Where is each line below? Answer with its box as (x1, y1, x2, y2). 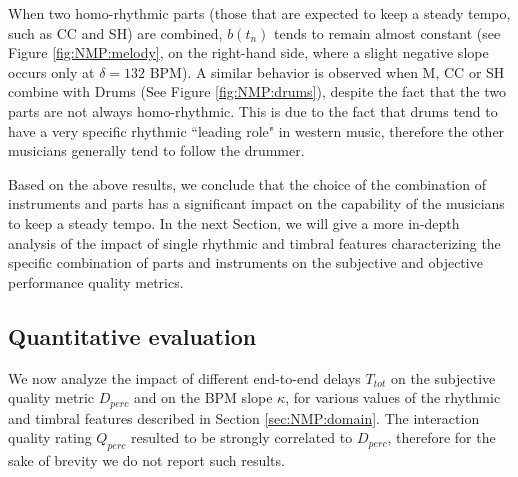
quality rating (8, 427, 92, 448)
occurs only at (8, 61, 95, 82)
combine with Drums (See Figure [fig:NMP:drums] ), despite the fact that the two (8, 81, 506, 102)
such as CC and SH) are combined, (8, 22, 223, 43)
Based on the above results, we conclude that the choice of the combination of (8, 173, 486, 194)
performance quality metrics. (8, 271, 184, 292)
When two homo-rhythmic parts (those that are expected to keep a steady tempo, (8, 3, 511, 23)
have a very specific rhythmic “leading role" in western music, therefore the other (8, 120, 505, 141)
